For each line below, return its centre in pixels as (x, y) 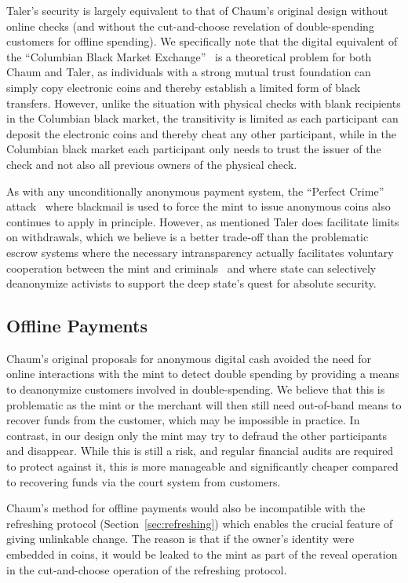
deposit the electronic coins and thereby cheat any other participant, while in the (201, 133)
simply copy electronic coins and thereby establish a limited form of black (184, 87)
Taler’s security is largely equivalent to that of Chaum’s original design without (197, 10)
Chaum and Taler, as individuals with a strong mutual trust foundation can (189, 72)
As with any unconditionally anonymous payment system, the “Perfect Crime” (195, 191)
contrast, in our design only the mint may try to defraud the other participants (197, 435)
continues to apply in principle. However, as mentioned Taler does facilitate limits (203, 221)
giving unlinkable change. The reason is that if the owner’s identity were (180, 539)
